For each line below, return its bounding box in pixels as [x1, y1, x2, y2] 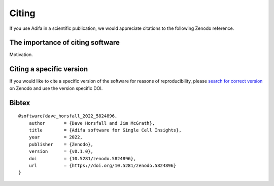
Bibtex [9, 99, 30, 107]
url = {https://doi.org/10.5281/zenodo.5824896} [28, 162, 177, 168]
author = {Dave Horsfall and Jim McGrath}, [28, 120, 155, 126]
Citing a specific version [9, 65, 88, 73]
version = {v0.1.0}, [28, 149, 94, 154]
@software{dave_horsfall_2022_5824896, [18, 113, 118, 119]
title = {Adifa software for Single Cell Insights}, [28, 127, 182, 133]
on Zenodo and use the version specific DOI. [9, 85, 103, 91]
